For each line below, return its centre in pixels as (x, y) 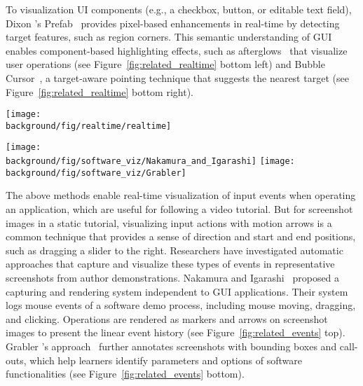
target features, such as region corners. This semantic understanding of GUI (169, 37)
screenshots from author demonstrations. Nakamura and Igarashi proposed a (173, 277)
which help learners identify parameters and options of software (166, 360)
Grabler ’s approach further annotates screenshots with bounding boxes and (171, 346)
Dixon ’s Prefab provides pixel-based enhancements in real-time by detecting (173, 23)
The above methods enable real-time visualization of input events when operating (181, 195)
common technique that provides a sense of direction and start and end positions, (181, 236)
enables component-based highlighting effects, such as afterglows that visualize (177, 50)
